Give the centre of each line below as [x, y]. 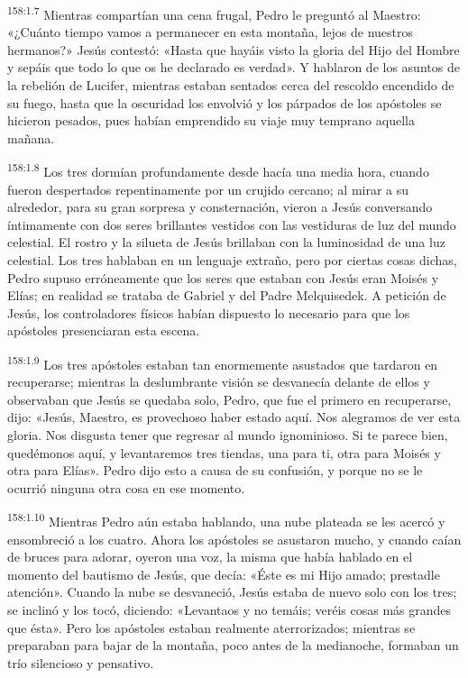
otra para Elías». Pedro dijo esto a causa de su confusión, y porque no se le [215, 470]
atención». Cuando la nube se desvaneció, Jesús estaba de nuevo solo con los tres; [232, 592]
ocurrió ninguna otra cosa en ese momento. [126, 487]
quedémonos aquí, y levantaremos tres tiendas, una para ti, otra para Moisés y [224, 452]
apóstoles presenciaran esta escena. [104, 330]
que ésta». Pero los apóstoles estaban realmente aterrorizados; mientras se [211, 627]
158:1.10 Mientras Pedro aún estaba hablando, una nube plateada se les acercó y [226, 520]
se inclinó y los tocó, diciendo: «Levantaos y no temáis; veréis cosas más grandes [229, 610]
